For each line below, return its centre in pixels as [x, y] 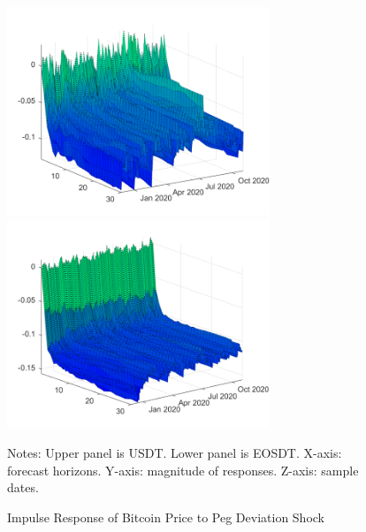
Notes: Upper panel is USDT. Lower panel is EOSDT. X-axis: [175, 452]
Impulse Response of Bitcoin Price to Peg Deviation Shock [166, 517]
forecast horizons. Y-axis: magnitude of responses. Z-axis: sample [183, 470]
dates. [23, 487]
